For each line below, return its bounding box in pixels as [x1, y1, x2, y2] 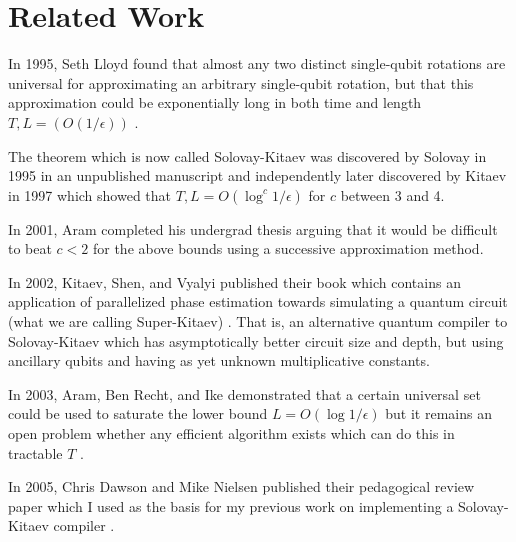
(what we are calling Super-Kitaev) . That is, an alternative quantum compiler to [8, 311, 508, 332]
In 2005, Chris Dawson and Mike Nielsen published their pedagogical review [8, 476, 475, 497]
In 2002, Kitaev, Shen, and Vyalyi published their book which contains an [8, 271, 461, 292]
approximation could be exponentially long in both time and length [8, 92, 422, 113]
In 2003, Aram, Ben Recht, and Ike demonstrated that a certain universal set [8, 383, 481, 404]
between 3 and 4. [340, 184, 445, 205]
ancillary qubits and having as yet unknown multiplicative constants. [8, 350, 430, 371]
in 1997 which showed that [8, 184, 172, 205]
